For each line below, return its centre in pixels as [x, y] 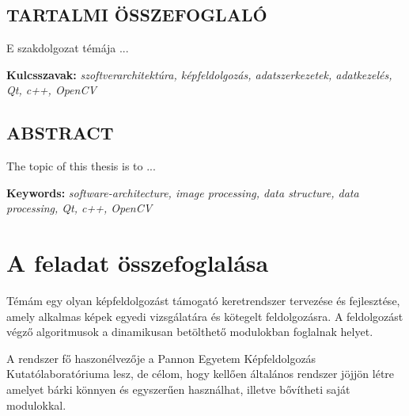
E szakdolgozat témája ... [68, 48]
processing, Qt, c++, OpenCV [80, 208]
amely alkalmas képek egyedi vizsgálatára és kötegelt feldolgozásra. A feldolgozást [205, 316]
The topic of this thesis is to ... [81, 166]
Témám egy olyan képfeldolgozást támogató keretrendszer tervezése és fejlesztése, [203, 301]
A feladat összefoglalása [138, 263]
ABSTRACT [60, 133]
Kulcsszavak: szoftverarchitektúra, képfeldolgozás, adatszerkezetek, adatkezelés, [199, 74]
